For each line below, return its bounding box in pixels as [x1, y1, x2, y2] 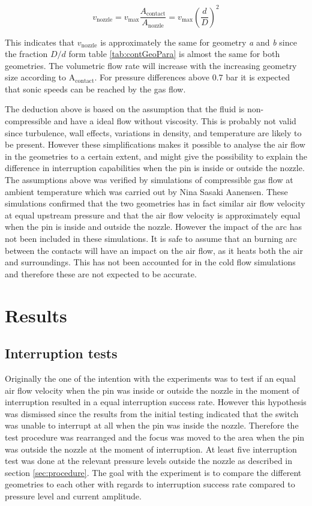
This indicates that [5, 35, 75, 48]
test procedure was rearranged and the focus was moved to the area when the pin [5, 430, 305, 443]
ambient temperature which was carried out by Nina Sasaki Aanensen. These [5, 185, 288, 197]
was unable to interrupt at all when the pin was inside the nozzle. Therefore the [5, 419, 299, 432]
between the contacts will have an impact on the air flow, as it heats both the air [5, 244, 303, 256]
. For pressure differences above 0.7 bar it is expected [94, 71, 290, 83]
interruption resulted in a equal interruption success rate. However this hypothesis [5, 396, 307, 408]
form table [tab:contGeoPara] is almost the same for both [68, 47, 280, 60]
